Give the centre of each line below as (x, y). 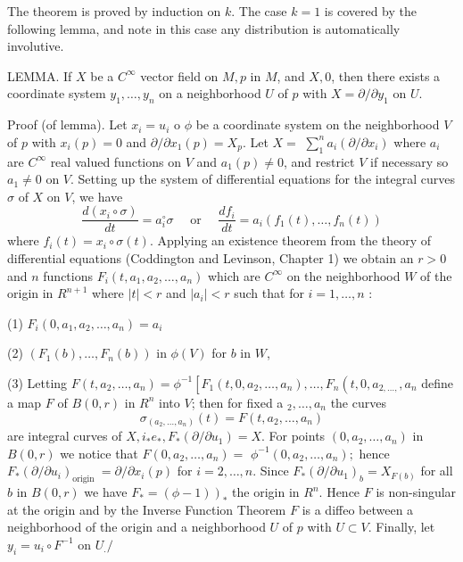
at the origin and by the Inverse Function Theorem (147, 509)
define (438, 382)
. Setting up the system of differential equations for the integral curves (263, 179)
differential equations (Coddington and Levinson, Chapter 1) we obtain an (211, 258)
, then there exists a (386, 75)
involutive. (36, 46)
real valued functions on (116, 161)
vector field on (179, 75)
